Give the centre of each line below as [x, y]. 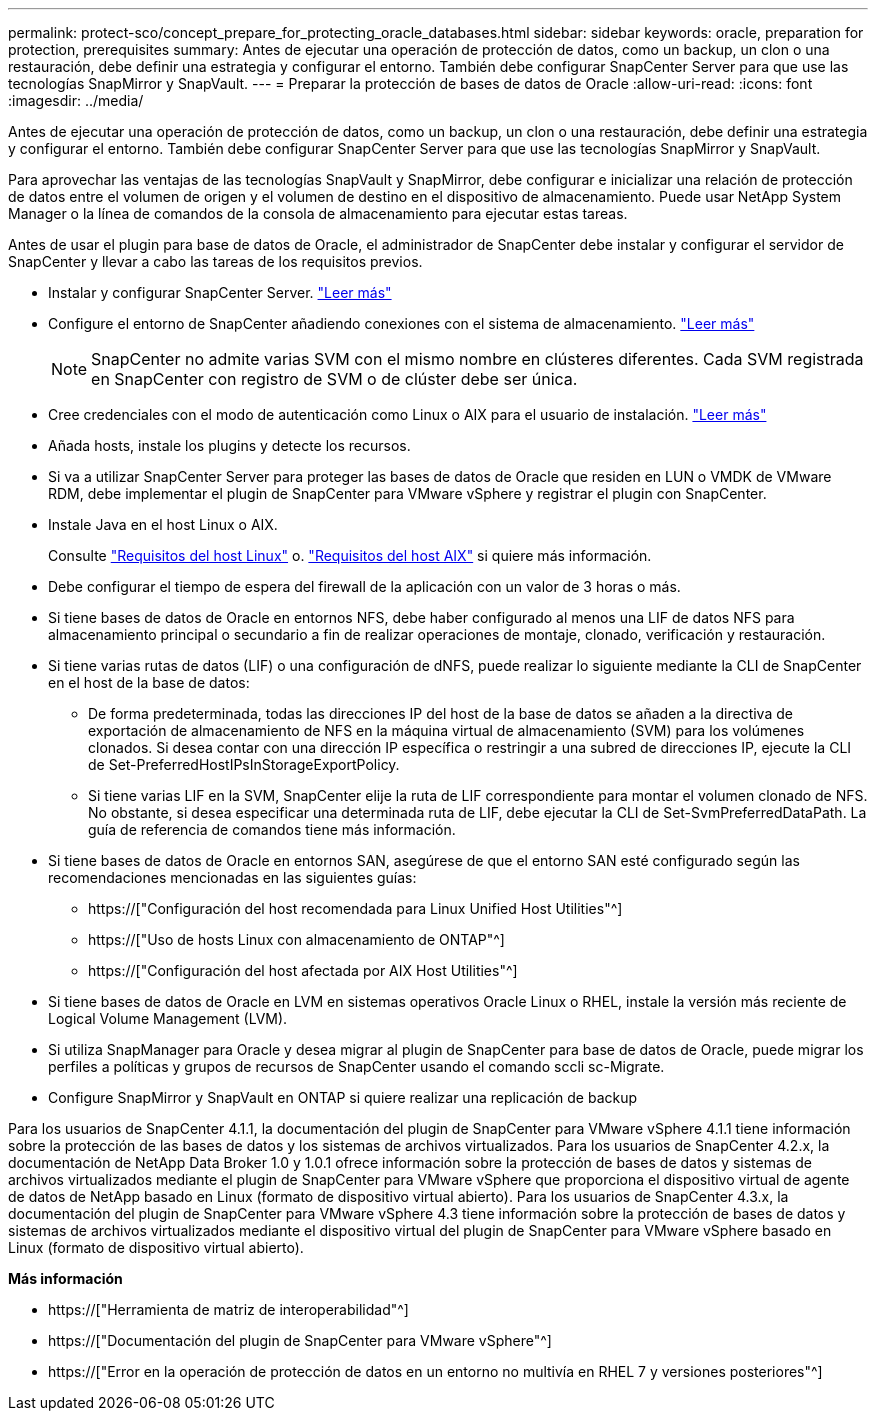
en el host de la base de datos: [149, 682]
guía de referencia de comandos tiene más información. [272, 829]
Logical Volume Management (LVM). [168, 1018]
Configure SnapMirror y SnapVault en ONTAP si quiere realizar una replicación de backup [343, 1097]
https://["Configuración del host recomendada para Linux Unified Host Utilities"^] [355, 908]
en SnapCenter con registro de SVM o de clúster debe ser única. [334, 379]
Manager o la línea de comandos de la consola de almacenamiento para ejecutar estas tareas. [318, 213]
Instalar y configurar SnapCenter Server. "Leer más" [220, 292]
